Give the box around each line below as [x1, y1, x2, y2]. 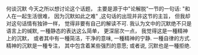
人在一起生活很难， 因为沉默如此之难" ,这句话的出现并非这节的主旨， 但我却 [6, 12, 191, 20]
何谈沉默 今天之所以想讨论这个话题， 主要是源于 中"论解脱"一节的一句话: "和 [6, 5, 190, 12]
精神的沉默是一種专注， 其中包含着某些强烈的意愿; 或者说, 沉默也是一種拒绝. [6, 42, 191, 49]
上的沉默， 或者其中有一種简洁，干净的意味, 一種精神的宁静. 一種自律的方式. [6, 35, 191, 41]
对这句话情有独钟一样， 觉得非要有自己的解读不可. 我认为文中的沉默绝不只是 [6, 20, 192, 27]
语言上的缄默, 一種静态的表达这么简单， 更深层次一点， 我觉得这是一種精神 [6, 27, 188, 34]
